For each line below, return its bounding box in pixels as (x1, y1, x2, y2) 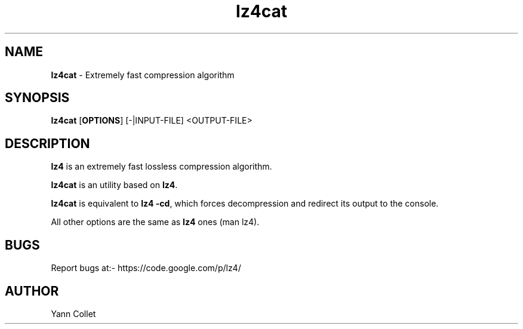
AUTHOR (5, 283, 59, 299)
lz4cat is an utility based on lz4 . (51, 180, 178, 190)
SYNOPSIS (5, 90, 70, 106)
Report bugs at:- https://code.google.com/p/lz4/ (51, 263, 241, 273)
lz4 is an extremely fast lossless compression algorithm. (51, 161, 272, 172)
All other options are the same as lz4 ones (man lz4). (51, 217, 260, 227)
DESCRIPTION (5, 136, 90, 151)
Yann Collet (51, 308, 96, 319)
